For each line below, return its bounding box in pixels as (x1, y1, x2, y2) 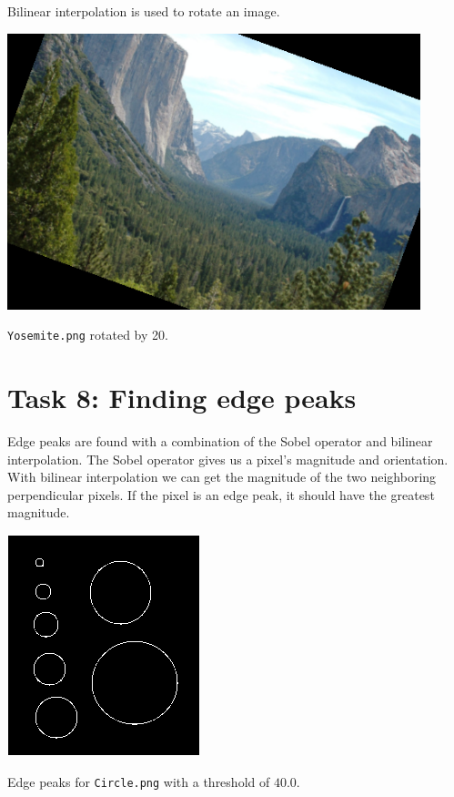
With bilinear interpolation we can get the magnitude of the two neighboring (7, 467, 437, 486)
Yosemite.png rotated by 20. (7, 325, 168, 344)
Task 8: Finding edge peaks (7, 379, 357, 416)
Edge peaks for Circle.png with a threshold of (7, 771, 270, 791)
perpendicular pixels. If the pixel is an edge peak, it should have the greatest (7, 485, 435, 504)
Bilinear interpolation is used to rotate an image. (7, 2, 280, 20)
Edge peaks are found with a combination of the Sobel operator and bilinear (7, 431, 433, 450)
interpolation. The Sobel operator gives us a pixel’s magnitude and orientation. (7, 449, 449, 468)
